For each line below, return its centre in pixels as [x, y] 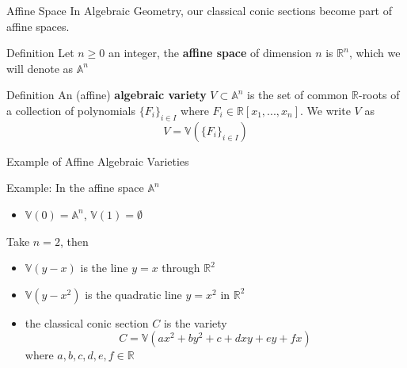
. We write [325, 110]
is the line [104, 268]
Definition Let [40, 53]
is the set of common [298, 95]
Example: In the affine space [75, 188]
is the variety [195, 322]
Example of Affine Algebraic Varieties [98, 161]
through [181, 268]
